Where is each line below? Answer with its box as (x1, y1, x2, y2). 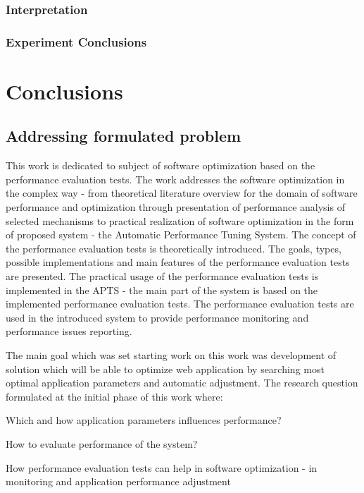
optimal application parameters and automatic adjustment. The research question (6, 375, 358, 390)
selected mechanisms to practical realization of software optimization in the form (6, 213, 354, 228)
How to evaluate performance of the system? (6, 436, 198, 451)
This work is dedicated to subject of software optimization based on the (6, 158, 315, 173)
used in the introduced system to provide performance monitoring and (6, 310, 309, 324)
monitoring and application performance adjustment (6, 474, 231, 489)
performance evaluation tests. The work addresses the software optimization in (6, 171, 345, 186)
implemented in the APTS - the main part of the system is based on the (6, 282, 318, 297)
